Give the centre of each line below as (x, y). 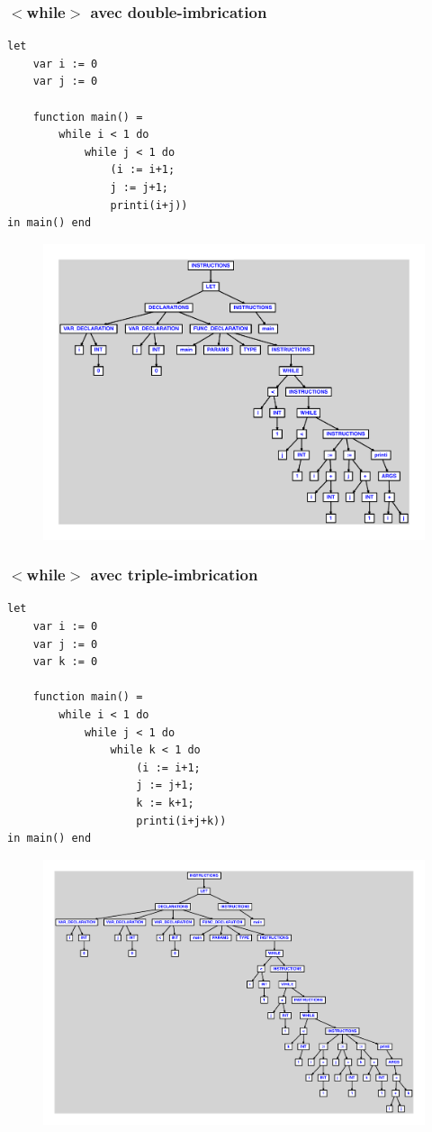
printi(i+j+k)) (181, 821)
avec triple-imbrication (174, 575)
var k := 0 (65, 662)
